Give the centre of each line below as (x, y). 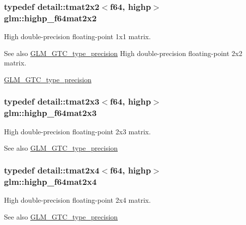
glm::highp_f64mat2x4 (50, 181)
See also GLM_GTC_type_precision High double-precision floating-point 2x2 (123, 53)
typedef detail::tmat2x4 (52, 170)
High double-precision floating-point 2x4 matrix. (78, 199)
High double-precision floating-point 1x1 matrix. (78, 36)
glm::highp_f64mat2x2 (50, 18)
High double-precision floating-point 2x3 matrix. (78, 131)
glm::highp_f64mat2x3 (50, 113)
